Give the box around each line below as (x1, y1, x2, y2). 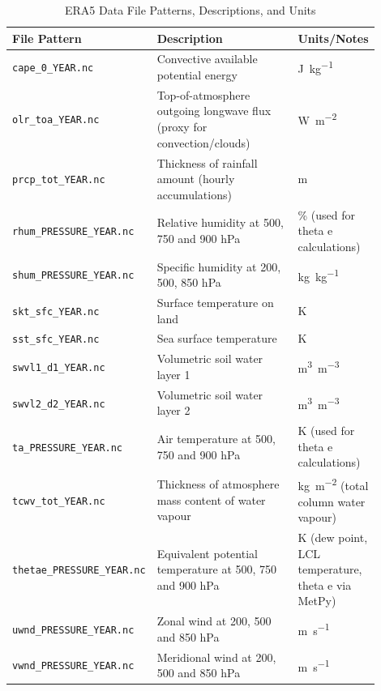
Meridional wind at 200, (156, 648, 276, 665)
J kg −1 (298, 58, 333, 77)
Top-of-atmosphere (156, 86, 250, 103)
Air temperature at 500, (156, 430, 276, 447)
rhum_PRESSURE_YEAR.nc (12, 226, 135, 238)
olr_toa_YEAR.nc (12, 114, 100, 126)
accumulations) (156, 186, 232, 203)
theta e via (298, 576, 352, 593)
